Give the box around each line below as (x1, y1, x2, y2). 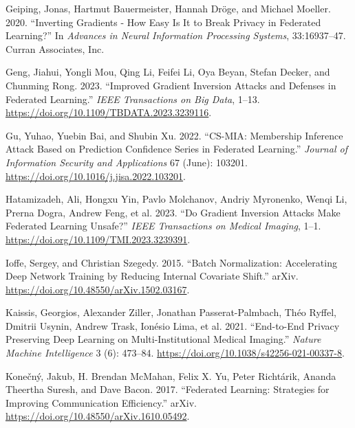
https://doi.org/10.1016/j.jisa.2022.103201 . (6, 168, 186, 183)
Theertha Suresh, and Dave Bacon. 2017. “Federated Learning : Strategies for (6, 382, 330, 396)
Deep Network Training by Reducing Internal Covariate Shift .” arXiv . (6, 269, 299, 283)
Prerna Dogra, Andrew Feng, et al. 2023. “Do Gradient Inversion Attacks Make (6, 205, 341, 219)
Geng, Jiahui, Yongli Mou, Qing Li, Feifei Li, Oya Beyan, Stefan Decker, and (6, 65, 330, 79)
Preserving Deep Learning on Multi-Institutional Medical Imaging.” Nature (6, 332, 321, 346)
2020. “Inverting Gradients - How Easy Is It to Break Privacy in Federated (6, 14, 321, 29)
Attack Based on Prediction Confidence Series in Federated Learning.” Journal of (6, 142, 347, 156)
